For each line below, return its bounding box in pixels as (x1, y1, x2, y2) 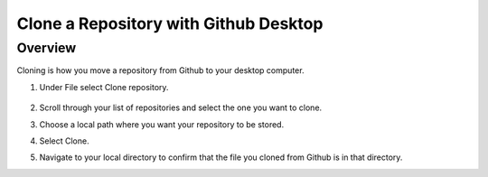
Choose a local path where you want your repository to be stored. (39, 118, 285, 130)
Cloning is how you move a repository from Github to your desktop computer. (16, 65, 305, 76)
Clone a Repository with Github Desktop (16, 14, 324, 33)
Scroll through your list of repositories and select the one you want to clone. (39, 102, 323, 113)
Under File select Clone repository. (39, 81, 169, 92)
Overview (16, 40, 77, 56)
